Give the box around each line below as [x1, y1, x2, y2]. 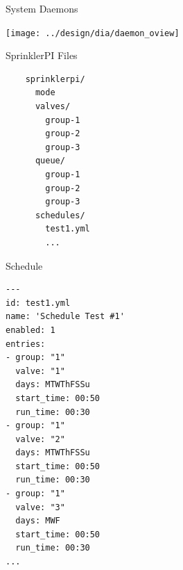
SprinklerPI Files [6, 48, 78, 63]
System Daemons [6, 1, 78, 15]
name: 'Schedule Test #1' [6, 311, 125, 322]
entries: [6, 339, 46, 349]
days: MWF [15, 516, 60, 526]
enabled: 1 [6, 325, 55, 335]
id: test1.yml [6, 298, 71, 308]
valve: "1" [15, 366, 65, 376]
